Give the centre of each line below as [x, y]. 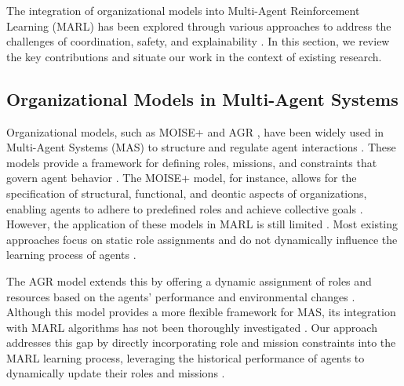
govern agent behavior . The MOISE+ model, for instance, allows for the [182, 178]
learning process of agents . [71, 255]
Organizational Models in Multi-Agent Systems [202, 98]
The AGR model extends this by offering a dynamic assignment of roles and [189, 280]
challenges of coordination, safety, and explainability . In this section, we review [198, 41]
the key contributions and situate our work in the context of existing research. [194, 56]
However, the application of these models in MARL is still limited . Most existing [202, 224]
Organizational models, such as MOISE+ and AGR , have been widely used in [195, 131]
